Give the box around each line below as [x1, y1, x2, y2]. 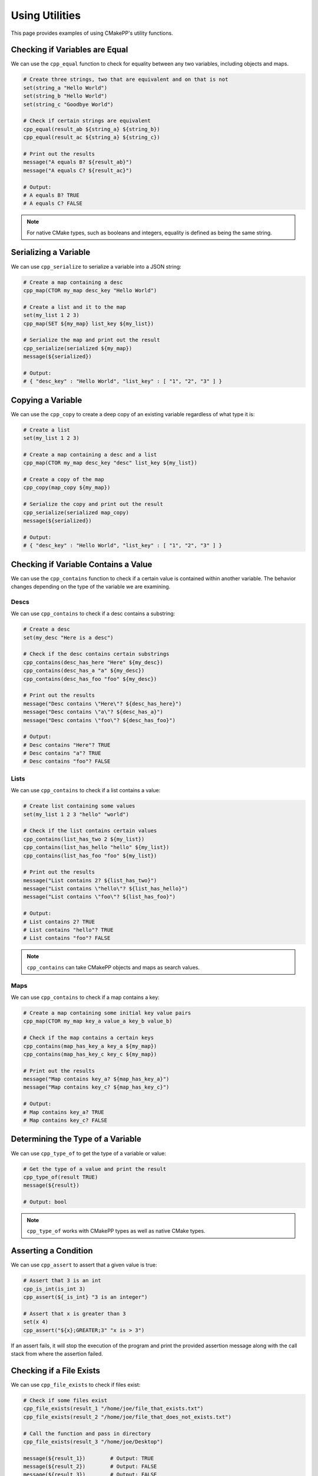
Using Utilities [11, 9, 81, 22]
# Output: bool [23, 1199, 67, 1206]
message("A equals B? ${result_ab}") [23, 159, 132, 165]
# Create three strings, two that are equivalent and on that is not [23, 76, 228, 83]
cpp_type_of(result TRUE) [23, 1174, 98, 1180]
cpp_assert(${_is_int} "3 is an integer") [23, 1294, 148, 1301]
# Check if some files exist [23, 1397, 108, 1403]
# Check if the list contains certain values [23, 827, 157, 834]
